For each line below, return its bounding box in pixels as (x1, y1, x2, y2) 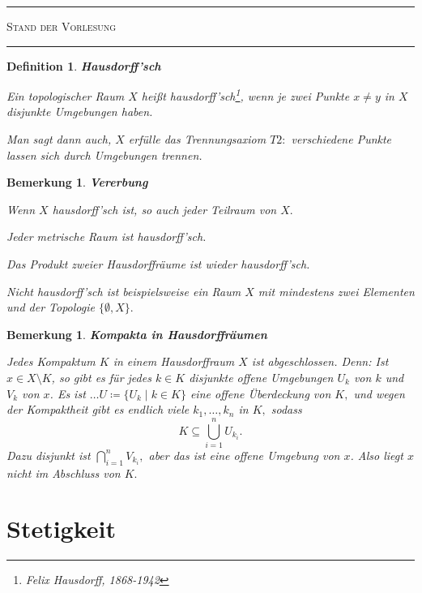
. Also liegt (350, 446, 403, 463)
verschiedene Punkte (291, 131, 392, 148)
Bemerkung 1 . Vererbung (6, 174, 148, 191)
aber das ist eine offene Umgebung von (148, 446, 340, 463)
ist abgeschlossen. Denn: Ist (251, 353, 389, 370)
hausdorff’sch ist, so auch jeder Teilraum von (52, 200, 277, 217)
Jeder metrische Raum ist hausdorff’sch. (6, 228, 207, 245)
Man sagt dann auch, (6, 131, 112, 148)
